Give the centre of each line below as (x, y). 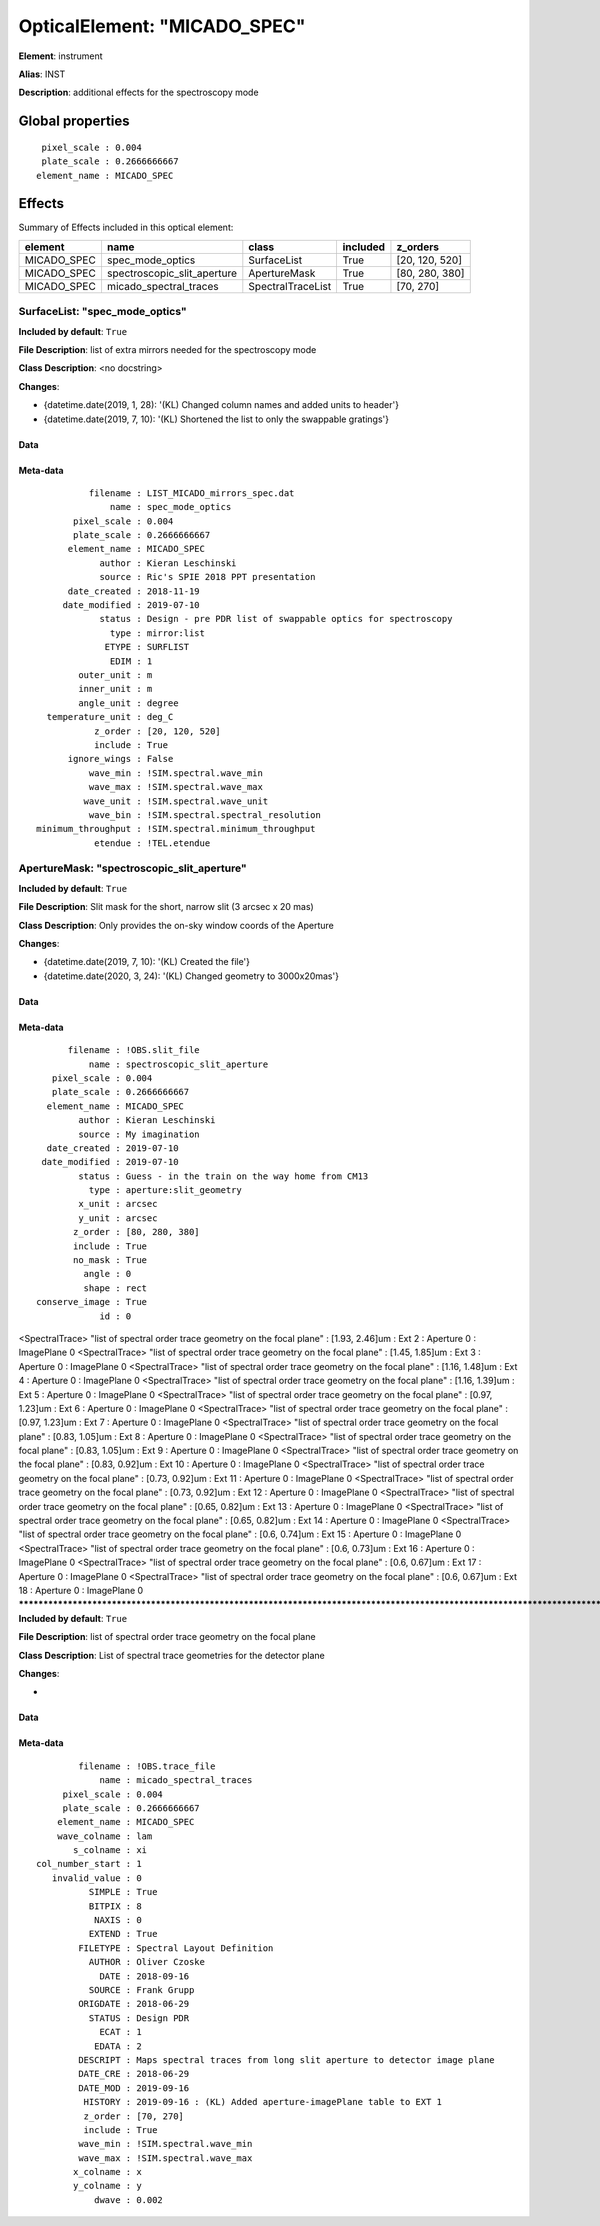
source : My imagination (139, 1134)
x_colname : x (107, 2172)
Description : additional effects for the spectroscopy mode (138, 92)
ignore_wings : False (120, 759)
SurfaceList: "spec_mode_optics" (102, 312)
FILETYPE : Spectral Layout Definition (176, 1948)
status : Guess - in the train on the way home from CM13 (223, 1176)
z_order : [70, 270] (134, 2116)
